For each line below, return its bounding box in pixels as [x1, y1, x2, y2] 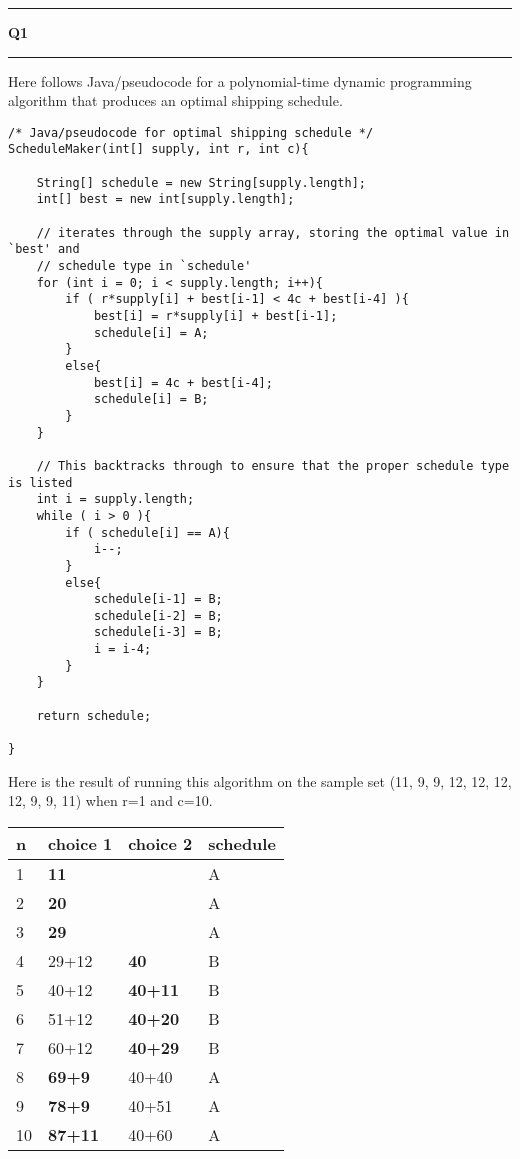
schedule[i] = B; [93, 392, 209, 407]
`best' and [8, 242, 80, 257]
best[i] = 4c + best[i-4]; [93, 375, 273, 390]
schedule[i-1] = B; [93, 592, 223, 607]
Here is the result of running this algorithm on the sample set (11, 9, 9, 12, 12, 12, [8, 770, 512, 791]
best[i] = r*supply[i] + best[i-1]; [93, 309, 338, 323]
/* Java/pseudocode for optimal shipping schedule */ [8, 125, 374, 140]
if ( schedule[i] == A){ [65, 525, 230, 540]
